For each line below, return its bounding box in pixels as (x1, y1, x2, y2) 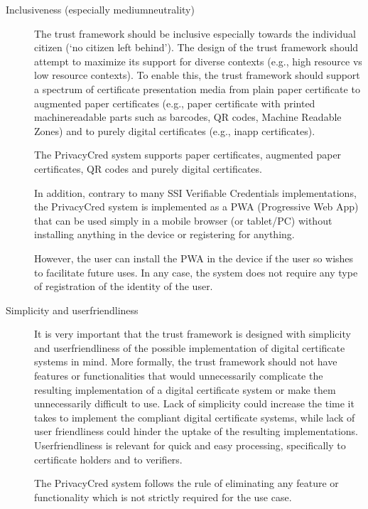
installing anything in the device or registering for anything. (34, 227, 295, 242)
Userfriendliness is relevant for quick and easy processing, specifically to (34, 438, 346, 453)
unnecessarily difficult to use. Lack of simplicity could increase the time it (34, 396, 355, 411)
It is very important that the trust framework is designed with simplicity (34, 326, 351, 341)
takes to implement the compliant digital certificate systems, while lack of (34, 409, 355, 424)
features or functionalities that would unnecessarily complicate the (34, 368, 323, 383)
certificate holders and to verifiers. (34, 451, 183, 466)
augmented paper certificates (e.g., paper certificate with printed (34, 95, 315, 110)
